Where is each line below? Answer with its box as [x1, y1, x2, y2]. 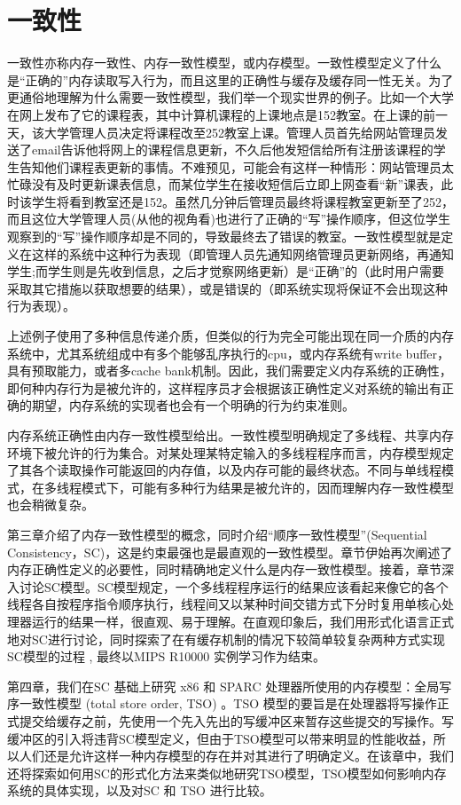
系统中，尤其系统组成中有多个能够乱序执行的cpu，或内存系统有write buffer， [7, 343, 450, 362]
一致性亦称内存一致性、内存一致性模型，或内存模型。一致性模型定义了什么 [7, 53, 441, 72]
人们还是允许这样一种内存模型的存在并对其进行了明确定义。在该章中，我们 [19, 746, 454, 765]
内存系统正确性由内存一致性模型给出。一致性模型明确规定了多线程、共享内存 [7, 426, 454, 444]
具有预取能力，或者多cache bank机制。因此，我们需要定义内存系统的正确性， [7, 361, 452, 380]
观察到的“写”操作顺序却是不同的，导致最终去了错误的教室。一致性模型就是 [7, 227, 441, 246]
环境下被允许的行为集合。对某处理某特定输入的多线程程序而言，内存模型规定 [7, 443, 454, 462]
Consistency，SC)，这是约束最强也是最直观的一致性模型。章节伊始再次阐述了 [7, 542, 453, 561]
